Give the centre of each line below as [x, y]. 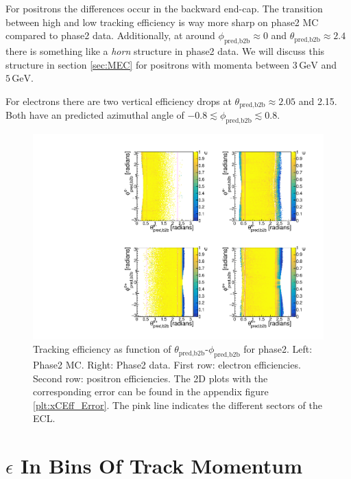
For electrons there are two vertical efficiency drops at [119, 101]
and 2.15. [318, 101]
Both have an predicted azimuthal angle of [95, 115]
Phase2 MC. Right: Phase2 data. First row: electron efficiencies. [167, 365]
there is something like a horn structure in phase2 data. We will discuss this [165, 50]
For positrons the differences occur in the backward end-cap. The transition [164, 8]
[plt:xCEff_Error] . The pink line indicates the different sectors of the [178, 405]
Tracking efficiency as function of [102, 349]
